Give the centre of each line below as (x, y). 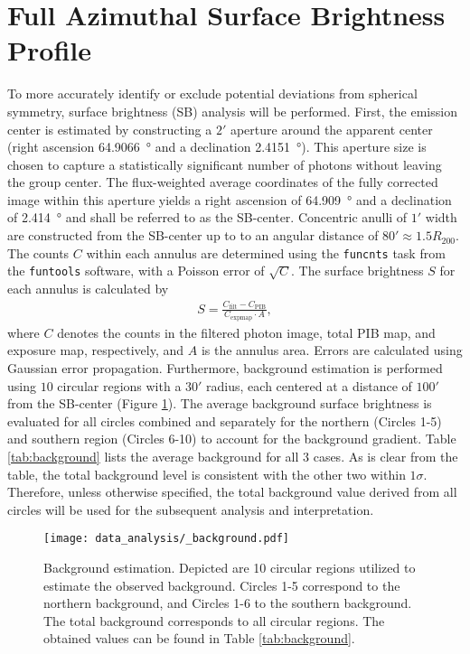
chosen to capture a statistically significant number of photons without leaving (225, 164)
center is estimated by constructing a (110, 129)
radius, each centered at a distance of (309, 385)
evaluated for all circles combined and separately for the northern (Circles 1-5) (225, 420)
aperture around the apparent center (331, 129)
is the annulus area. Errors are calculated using (332, 350)
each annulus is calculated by (88, 288)
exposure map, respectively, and (96, 350)
